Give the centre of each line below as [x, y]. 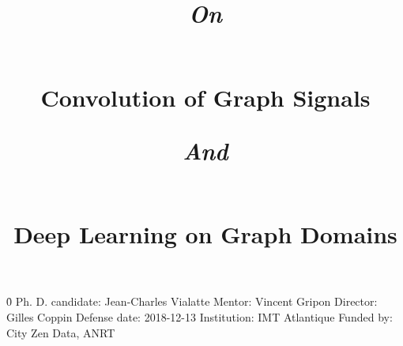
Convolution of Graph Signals [205, 97]
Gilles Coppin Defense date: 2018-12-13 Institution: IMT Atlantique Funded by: [200, 316]
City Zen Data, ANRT [61, 332]
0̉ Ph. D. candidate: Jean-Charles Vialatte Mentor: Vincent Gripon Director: [192, 301]
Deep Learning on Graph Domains [205, 234]
